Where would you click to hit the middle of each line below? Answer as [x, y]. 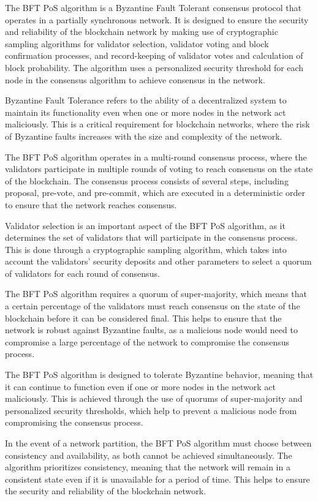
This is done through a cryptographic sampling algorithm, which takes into [146, 249]
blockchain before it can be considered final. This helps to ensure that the [143, 318]
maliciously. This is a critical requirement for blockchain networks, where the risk [157, 124]
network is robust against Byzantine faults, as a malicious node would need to [151, 330]
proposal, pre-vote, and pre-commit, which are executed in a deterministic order [155, 193]
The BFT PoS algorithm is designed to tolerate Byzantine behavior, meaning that [159, 375]
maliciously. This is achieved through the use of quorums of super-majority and [154, 398]
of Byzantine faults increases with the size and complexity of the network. [144, 136]
